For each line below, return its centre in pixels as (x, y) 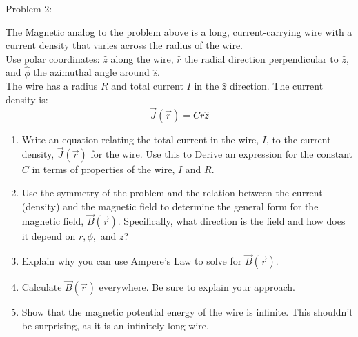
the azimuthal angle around (91, 72)
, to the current (298, 139)
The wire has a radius (52, 86)
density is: (27, 99)
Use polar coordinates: (53, 58)
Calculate (42, 287)
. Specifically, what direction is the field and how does (231, 221)
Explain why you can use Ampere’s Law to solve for (132, 261)
